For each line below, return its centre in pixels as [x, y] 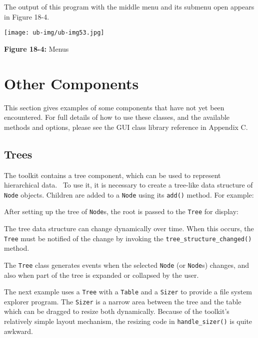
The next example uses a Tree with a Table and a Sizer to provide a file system [128, 292]
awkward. [18, 331]
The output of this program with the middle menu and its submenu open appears [129, 7]
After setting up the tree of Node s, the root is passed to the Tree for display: [121, 211]
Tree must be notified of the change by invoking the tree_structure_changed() [128, 238]
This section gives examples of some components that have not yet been [114, 107]
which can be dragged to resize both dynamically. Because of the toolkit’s [117, 311]
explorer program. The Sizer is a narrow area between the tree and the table [123, 301]
